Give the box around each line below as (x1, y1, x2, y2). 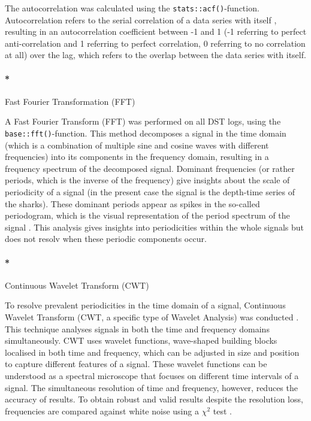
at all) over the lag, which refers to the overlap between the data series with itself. (5, 49, 306, 61)
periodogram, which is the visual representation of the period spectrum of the (5, 209, 290, 222)
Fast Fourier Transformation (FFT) (5, 95, 135, 107)
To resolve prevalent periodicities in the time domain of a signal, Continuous (5, 299, 286, 311)
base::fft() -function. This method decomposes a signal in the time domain (5, 127, 286, 140)
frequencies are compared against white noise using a (5, 404, 199, 417)
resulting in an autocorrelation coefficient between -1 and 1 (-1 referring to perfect (5, 25, 307, 38)
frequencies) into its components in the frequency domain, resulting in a (5, 150, 269, 163)
